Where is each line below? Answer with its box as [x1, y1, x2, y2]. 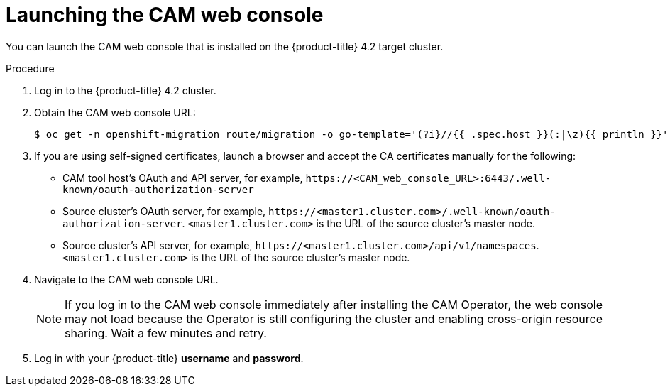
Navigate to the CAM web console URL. [34, 273, 219, 285]
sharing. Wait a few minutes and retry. [65, 325, 267, 340]
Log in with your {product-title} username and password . [34, 352, 304, 364]
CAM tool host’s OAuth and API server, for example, [62, 171, 303, 184]
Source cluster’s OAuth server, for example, [62, 205, 266, 217]
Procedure [6, 62, 55, 75]
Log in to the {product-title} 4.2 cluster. [34, 84, 216, 97]
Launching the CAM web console [6, 3, 324, 27]
